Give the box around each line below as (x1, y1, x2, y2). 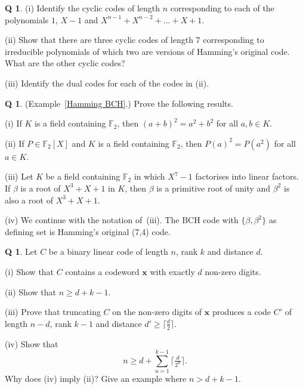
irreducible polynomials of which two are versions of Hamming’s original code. (5, 45, 290, 57)
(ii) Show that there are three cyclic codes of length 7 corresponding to (5, 33, 264, 46)
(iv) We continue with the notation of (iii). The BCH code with (5, 214, 239, 226)
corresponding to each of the (170, 2, 274, 14)
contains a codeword (65, 265, 140, 277)
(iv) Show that (5, 337, 58, 350)
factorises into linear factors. (195, 170, 299, 183)
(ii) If (5, 137, 24, 149)
